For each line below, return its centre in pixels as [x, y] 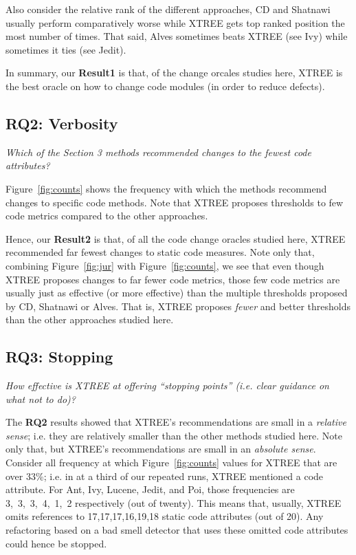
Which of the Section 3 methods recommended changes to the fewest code [158, 152]
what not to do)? [41, 399]
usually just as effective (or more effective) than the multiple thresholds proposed [177, 293]
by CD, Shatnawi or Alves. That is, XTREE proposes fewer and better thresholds [178, 306]
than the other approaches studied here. [90, 319]
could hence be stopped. [56, 543]
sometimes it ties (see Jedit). [66, 49]
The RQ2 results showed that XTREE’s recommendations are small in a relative [176, 422]
